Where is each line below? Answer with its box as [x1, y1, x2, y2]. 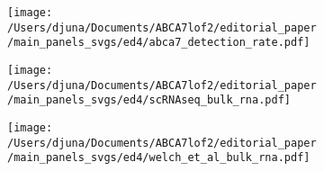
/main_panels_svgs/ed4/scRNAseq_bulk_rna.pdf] [7, 94, 291, 107]
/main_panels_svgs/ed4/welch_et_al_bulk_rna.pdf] [7, 151, 310, 165]
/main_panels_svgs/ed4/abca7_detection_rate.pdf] [7, 36, 310, 49]
